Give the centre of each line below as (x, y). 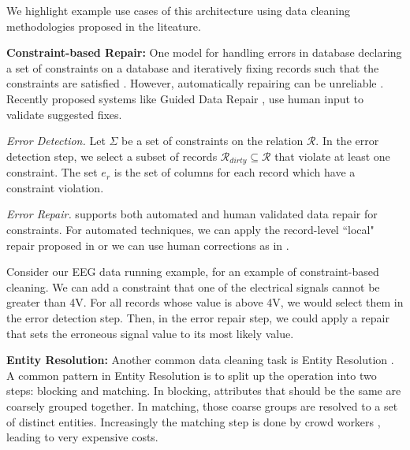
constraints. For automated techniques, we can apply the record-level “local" (190, 229)
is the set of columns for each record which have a (235, 172)
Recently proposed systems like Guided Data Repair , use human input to (185, 98)
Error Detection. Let (56, 141)
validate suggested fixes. (64, 114)
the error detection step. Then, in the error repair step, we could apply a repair (198, 317)
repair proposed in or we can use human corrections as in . (148, 245)
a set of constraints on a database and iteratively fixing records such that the (193, 67)
